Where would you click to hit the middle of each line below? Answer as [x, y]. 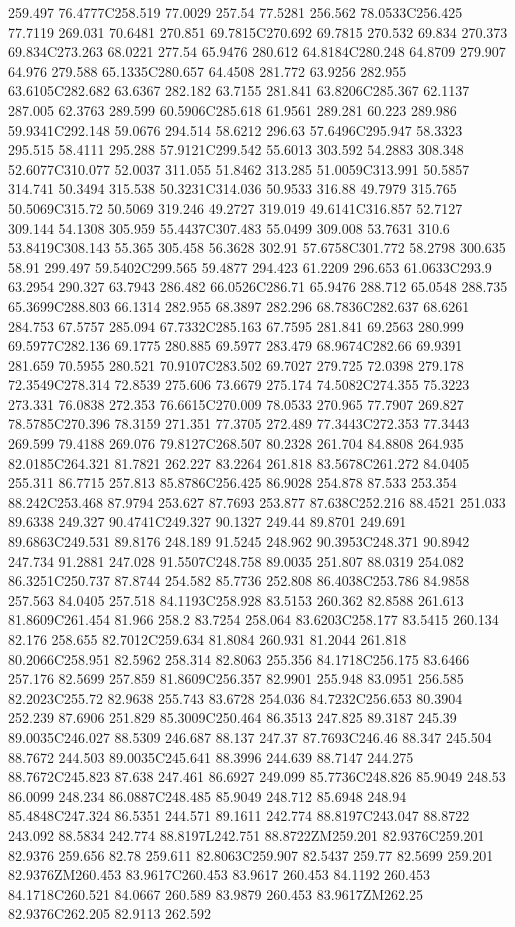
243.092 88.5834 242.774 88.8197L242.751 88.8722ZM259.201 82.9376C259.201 [246, 834]
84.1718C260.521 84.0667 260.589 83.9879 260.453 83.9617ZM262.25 [215, 893]
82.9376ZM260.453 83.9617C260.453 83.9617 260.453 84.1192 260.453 [219, 874]
